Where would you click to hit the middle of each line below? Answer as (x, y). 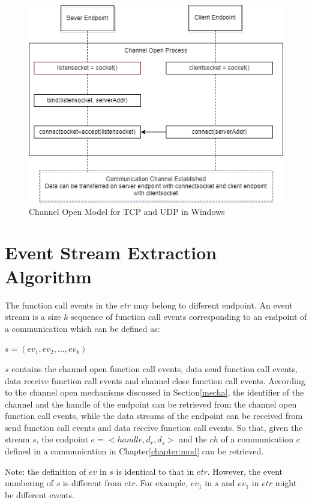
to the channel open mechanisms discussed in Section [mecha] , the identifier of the (154, 392)
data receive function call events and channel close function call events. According (155, 380)
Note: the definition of (46, 471)
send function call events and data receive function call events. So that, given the (154, 427)
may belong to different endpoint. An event (213, 305)
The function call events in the (61, 305)
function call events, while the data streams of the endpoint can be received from (154, 416)
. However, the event (245, 471)
